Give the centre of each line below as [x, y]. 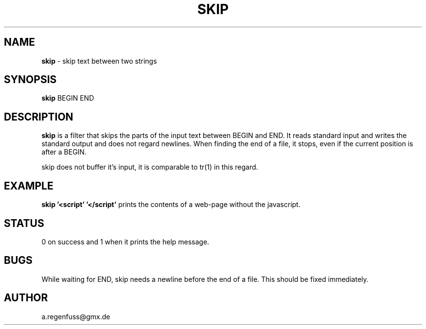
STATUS [24, 223]
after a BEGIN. [64, 152]
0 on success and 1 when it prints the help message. [125, 242]
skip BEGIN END [68, 98]
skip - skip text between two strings [99, 61]
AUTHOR [26, 298]
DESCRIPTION [39, 117]
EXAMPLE [29, 186]
